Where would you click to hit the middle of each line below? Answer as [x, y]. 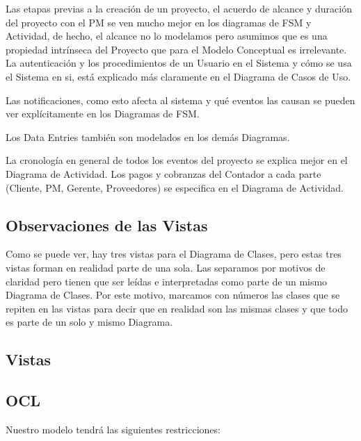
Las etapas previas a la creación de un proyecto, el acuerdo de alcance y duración [179, 8]
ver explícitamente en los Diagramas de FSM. [103, 114]
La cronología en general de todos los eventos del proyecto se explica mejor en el [177, 160]
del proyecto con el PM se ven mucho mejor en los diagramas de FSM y [159, 22]
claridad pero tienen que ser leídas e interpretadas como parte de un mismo [167, 281]
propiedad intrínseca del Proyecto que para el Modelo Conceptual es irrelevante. [176, 49]
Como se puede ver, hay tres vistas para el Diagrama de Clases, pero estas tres [174, 254]
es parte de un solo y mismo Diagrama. [89, 322]
